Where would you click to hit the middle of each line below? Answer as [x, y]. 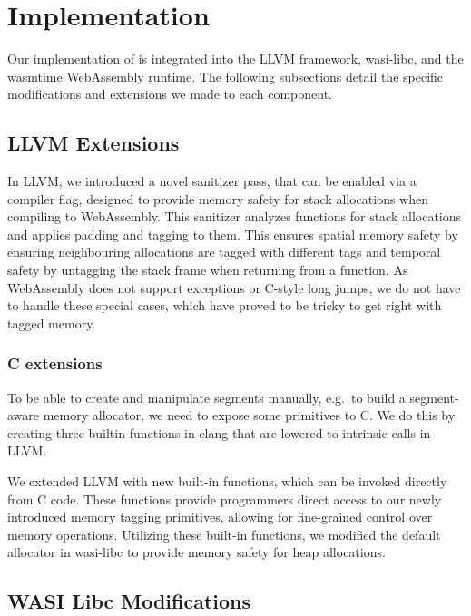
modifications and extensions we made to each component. [170, 94]
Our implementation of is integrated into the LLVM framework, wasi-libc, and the [235, 59]
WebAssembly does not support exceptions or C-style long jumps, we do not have [234, 287]
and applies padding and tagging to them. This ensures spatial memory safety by [233, 234]
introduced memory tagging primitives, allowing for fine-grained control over [220, 517]
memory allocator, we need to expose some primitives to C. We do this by [249, 415]
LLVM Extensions [93, 143]
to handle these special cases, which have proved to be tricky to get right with [225, 305]
